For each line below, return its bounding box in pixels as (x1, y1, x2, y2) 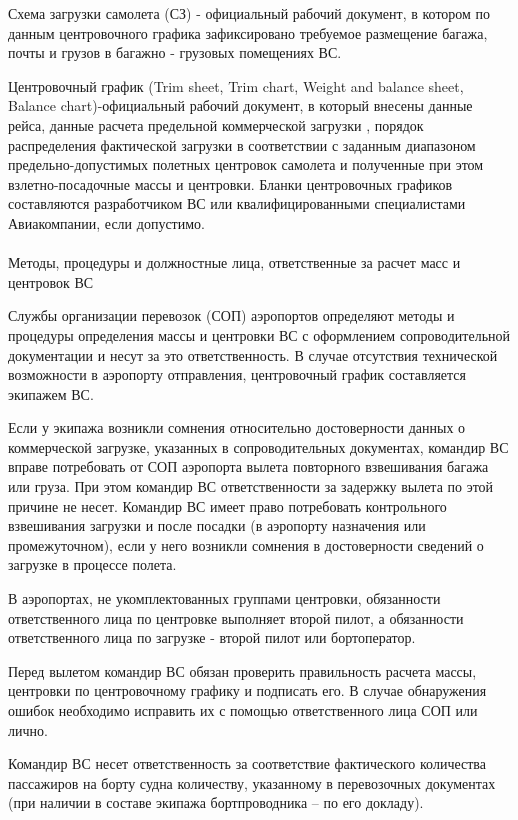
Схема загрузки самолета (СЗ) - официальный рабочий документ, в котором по (8, 3, 491, 23)
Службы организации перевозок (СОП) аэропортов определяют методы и (8, 305, 455, 326)
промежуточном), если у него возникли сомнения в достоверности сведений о (8, 534, 484, 555)
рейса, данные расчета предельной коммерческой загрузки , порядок (8, 114, 424, 135)
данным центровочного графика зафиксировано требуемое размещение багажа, (8, 22, 488, 43)
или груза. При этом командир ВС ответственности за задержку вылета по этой (8, 476, 494, 497)
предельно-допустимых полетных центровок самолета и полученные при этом (8, 154, 484, 175)
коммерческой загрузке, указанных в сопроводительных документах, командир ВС (8, 436, 509, 457)
